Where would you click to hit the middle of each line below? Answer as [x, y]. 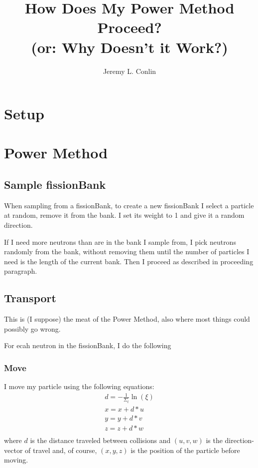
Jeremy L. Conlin [129, 71]
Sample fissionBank [55, 185]
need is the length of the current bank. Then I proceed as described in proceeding [129, 261]
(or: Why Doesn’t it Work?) [129, 47]
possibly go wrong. [32, 328]
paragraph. [21, 271]
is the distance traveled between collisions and [100, 440]
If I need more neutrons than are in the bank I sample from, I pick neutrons [120, 241]
